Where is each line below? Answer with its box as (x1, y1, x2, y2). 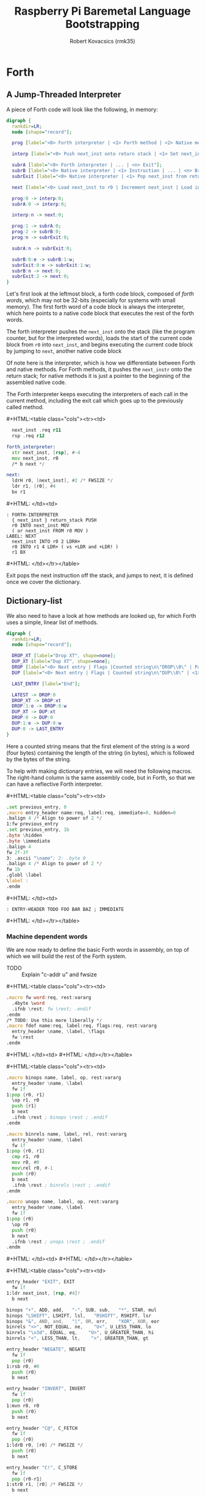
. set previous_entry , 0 (6, 804, 67, 810)
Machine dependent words (6, 932, 88, 941)
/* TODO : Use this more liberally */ (6, 1017, 103, 1023)
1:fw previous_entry (6, 821, 59, 827)
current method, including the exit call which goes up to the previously (6, 397, 184, 404)
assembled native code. (6, 379, 67, 386)
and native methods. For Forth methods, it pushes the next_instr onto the (6, 366, 192, 373)
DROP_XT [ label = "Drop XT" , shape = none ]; (12, 653, 116, 659)
